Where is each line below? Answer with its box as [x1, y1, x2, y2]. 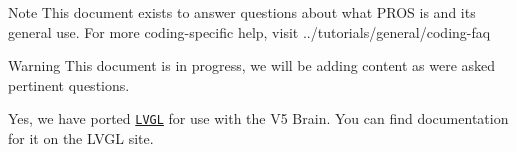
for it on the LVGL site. [8, 128, 154, 149]
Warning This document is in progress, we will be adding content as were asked [8, 55, 496, 76]
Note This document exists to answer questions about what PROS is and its [8, 2, 476, 22]
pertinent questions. [8, 74, 130, 95]
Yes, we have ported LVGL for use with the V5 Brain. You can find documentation [8, 108, 509, 129]
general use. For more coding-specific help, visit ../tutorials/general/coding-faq [8, 21, 491, 42]
